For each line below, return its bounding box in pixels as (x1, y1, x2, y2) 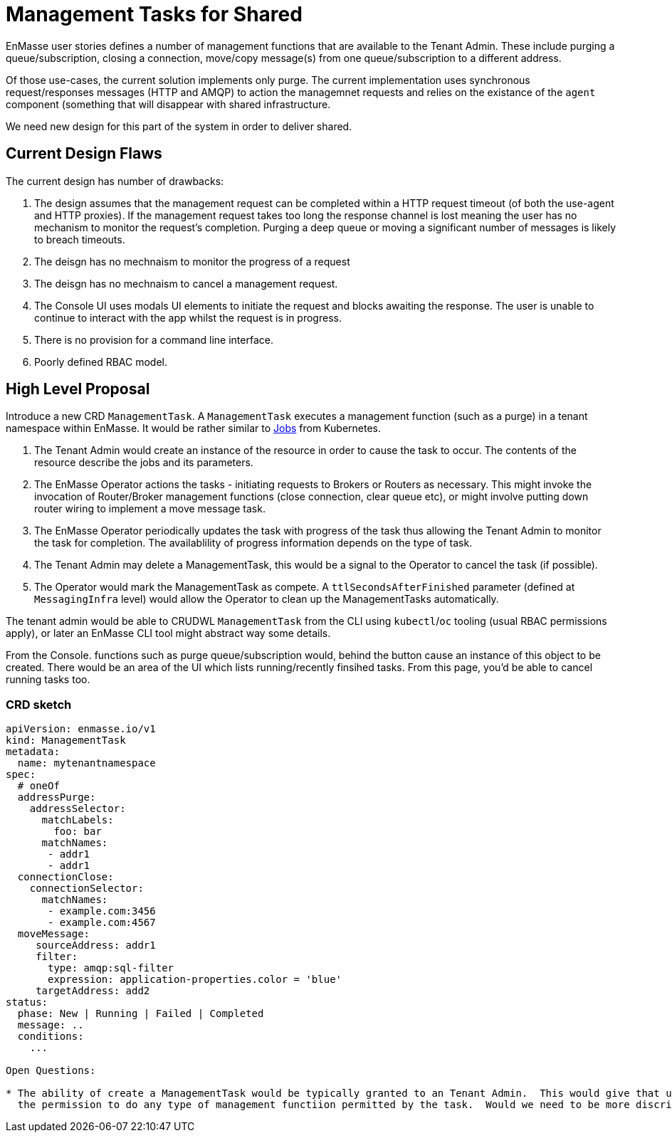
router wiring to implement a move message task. (34, 502, 266, 515)
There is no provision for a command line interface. (34, 333, 273, 346)
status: (6, 996, 48, 1008)
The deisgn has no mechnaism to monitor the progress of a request (34, 255, 350, 268)
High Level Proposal (6, 380, 150, 399)
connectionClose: (17, 871, 114, 883)
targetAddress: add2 (36, 985, 150, 997)
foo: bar (53, 826, 102, 838)
